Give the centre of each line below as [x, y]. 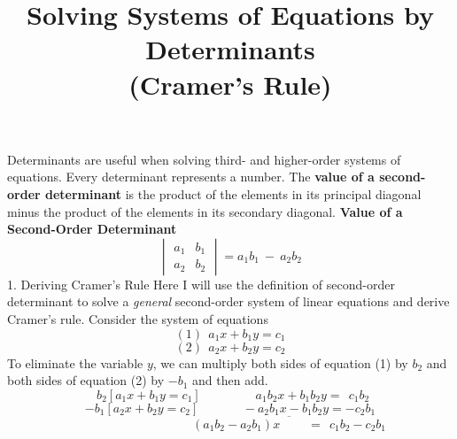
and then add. [230, 380]
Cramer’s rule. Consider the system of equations [138, 318]
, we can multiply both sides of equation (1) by [280, 362]
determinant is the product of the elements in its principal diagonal [233, 193]
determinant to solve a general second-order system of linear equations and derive [228, 301]
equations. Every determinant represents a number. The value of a [191, 177]
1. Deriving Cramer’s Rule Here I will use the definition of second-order [201, 284]
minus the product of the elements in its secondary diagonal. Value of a [205, 211]
